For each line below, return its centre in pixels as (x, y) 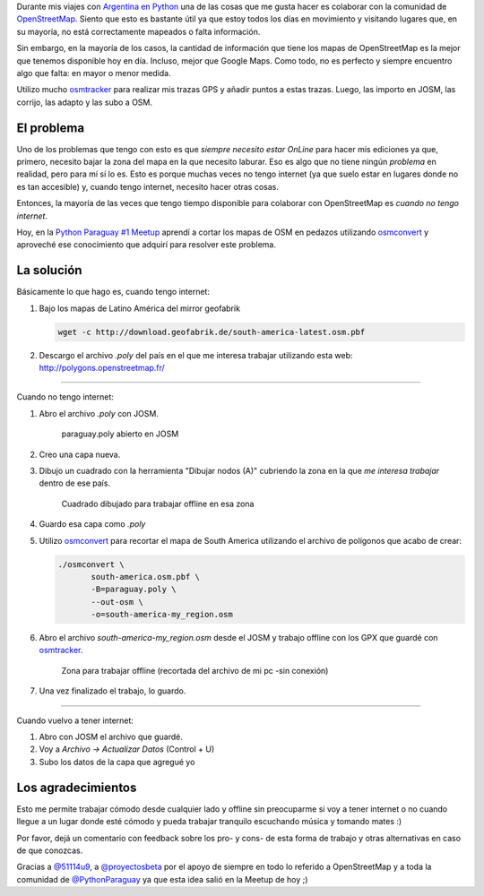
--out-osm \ (117, 602)
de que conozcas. (50, 850)
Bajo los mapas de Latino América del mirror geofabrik (140, 308)
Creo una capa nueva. (80, 454)
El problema (51, 128)
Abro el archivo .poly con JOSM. (99, 413)
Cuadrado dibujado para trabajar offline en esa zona (158, 504)
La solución (49, 270)
